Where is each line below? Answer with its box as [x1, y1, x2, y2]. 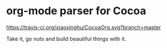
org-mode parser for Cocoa [6, 4, 147, 18]
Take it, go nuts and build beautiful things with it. [6, 35, 127, 42]
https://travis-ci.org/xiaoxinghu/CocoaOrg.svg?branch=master [6, 24, 161, 31]
